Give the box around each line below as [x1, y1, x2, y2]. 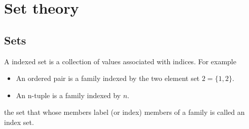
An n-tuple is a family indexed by [16, 90, 121, 100]
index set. [4, 116, 34, 127]
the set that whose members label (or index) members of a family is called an [4, 107, 245, 117]
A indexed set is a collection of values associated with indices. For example [4, 56, 236, 66]
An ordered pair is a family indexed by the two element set [16, 73, 200, 83]
